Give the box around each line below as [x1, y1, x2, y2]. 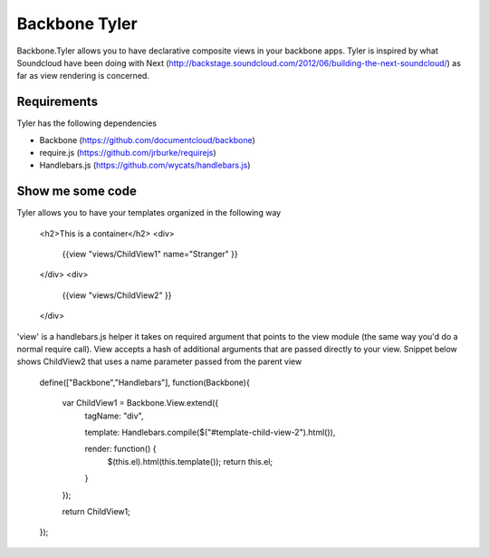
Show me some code [16, 184, 138, 199]
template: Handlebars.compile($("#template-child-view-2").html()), [84, 427, 336, 437]
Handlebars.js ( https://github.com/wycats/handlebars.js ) [39, 159, 251, 171]
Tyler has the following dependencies [16, 118, 158, 129]
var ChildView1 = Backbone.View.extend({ [62, 398, 219, 408]
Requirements [16, 94, 99, 110]
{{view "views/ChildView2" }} [62, 290, 172, 301]
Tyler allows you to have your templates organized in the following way [16, 207, 282, 218]
